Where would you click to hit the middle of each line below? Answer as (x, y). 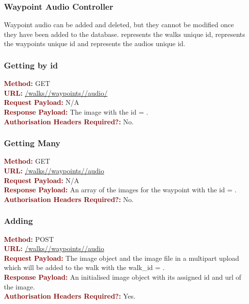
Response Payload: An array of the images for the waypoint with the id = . (120, 190)
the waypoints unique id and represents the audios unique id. (95, 43)
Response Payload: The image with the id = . (76, 112)
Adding (18, 221)
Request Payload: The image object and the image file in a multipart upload (122, 258)
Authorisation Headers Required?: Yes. (70, 296)
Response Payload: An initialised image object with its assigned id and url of (123, 277)
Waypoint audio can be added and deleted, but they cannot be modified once (119, 25)
